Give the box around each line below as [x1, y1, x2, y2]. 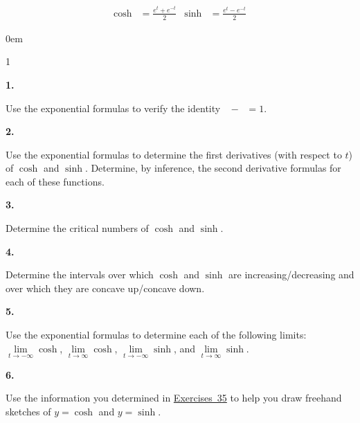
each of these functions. [6, 174, 105, 188]
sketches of [6, 404, 51, 419]
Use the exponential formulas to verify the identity [6, 100, 221, 115]
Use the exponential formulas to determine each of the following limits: [6, 327, 307, 342]
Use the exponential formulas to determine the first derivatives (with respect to [6, 147, 342, 161]
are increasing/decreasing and [228, 267, 354, 282]
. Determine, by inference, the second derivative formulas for [84, 161, 341, 175]
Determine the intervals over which [6, 267, 154, 282]
